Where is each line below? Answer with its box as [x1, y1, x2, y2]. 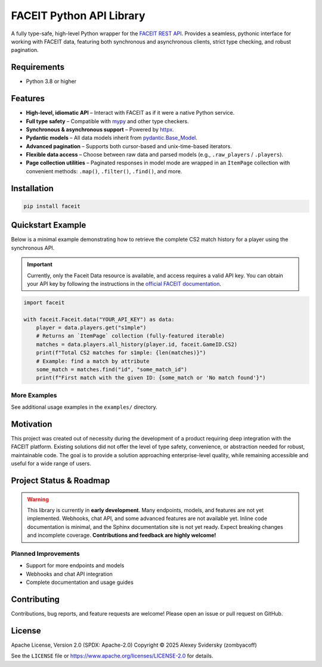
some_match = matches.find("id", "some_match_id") [36, 366, 187, 373]
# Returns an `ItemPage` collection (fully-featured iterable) [36, 332, 225, 339]
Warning [27, 495, 49, 503]
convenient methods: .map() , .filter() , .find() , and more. [26, 167, 182, 175]
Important [27, 261, 53, 268]
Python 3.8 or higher [26, 78, 77, 85]
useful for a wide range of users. [11, 460, 92, 467]
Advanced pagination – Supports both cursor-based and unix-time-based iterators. [26, 142, 233, 149]
